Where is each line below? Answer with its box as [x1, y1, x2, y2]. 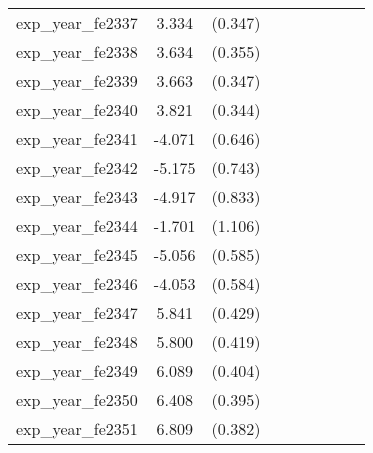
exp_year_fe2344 [16, 214, 138, 237]
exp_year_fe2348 [16, 330, 138, 353]
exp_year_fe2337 [16, 11, 138, 34]
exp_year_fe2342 [16, 156, 138, 179]
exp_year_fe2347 [16, 301, 138, 324]
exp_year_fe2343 [16, 185, 138, 208]
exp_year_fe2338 [16, 40, 138, 63]
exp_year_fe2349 [16, 359, 138, 382]
